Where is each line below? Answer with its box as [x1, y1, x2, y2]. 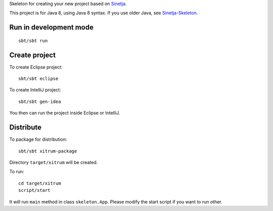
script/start [18, 187, 51, 193]
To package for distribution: [9, 136, 67, 142]
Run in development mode [9, 23, 94, 32]
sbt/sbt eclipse [18, 76, 59, 82]
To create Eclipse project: [9, 64, 63, 70]
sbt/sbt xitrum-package [18, 148, 77, 154]
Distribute [9, 123, 41, 132]
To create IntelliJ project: [9, 87, 61, 93]
